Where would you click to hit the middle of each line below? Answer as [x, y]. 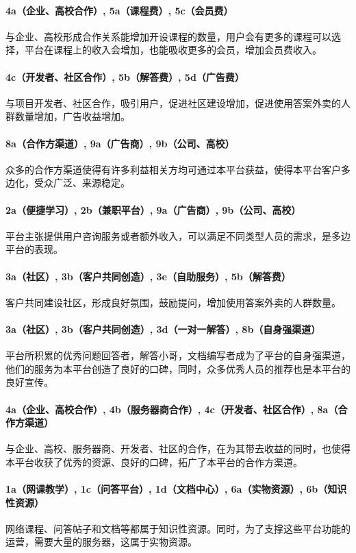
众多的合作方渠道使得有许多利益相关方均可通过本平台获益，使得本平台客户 [173, 169]
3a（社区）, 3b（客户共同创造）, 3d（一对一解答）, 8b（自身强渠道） [163, 329]
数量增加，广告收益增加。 [72, 116]
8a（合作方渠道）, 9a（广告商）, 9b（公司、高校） [120, 143]
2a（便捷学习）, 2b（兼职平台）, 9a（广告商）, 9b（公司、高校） [153, 209]
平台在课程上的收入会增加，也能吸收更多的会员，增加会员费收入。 [173, 50]
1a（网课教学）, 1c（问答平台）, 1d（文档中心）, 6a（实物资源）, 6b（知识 [176, 489]
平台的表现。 [34, 249]
